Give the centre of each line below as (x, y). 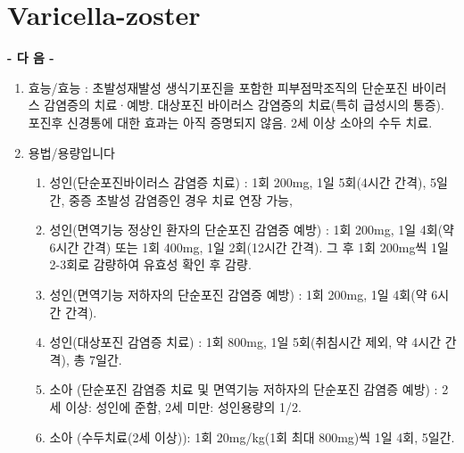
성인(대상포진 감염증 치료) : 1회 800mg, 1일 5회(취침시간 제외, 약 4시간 (245, 342)
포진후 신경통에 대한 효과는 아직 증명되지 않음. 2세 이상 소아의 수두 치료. (230, 122)
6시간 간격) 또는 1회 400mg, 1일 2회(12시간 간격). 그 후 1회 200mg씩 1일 (249, 247)
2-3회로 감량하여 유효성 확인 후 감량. (150, 264)
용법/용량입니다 (71, 152)
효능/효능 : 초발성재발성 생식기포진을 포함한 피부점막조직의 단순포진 (218, 87)
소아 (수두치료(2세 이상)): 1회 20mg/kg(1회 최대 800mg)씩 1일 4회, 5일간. (252, 437)
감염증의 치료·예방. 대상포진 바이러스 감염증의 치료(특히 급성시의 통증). (244, 105)
